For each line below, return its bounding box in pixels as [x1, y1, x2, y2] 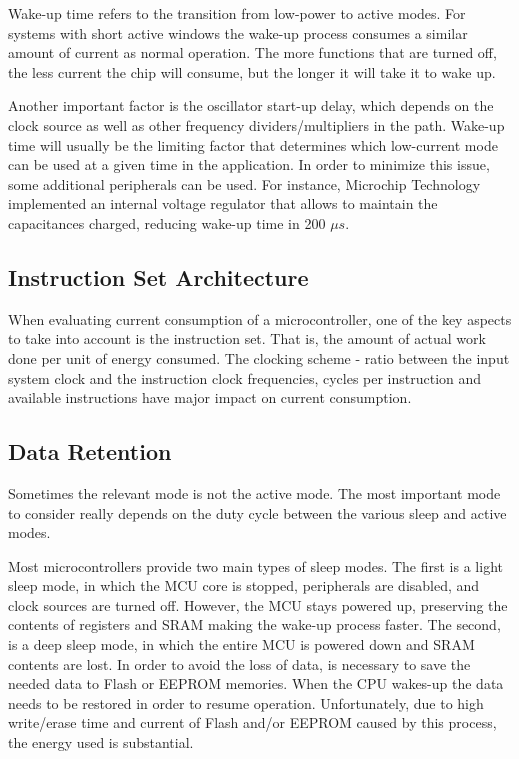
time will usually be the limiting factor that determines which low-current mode [8, 134, 498, 155]
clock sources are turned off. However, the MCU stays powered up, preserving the [8, 594, 508, 615]
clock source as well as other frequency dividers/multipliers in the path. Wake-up [8, 114, 505, 135]
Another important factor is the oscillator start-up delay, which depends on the [8, 95, 494, 116]
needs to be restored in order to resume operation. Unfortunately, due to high [8, 692, 484, 713]
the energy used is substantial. [8, 732, 194, 753]
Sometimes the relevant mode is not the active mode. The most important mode [8, 482, 501, 503]
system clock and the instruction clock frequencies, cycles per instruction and [8, 367, 482, 388]
